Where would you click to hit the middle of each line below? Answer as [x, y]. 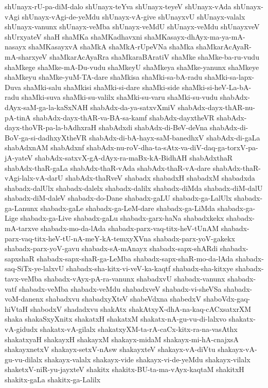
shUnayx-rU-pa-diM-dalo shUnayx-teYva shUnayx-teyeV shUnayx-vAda [118, 6]
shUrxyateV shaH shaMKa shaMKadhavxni [74, 36]
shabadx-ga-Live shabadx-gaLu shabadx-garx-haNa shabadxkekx [122, 218]
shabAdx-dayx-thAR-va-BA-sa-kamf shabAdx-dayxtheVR [124, 117]
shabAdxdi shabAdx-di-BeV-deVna [153, 127]
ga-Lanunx [21, 208]
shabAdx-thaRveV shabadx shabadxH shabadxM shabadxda [160, 178]
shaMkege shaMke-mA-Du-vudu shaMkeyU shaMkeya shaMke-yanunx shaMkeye [132, 67]
